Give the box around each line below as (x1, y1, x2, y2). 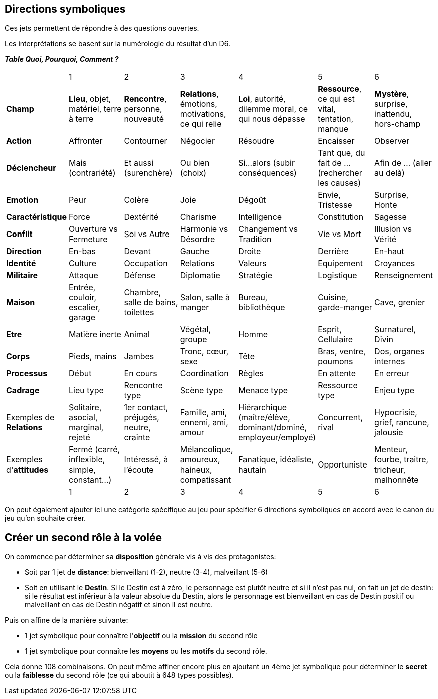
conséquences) (238, 168, 297, 178)
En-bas (69, 246, 96, 257)
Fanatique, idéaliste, (238, 454, 314, 465)
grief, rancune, (374, 417, 429, 428)
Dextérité (124, 212, 158, 222)
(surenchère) (124, 168, 173, 178)
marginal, (69, 422, 104, 433)
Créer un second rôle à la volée (5, 531, 162, 544)
